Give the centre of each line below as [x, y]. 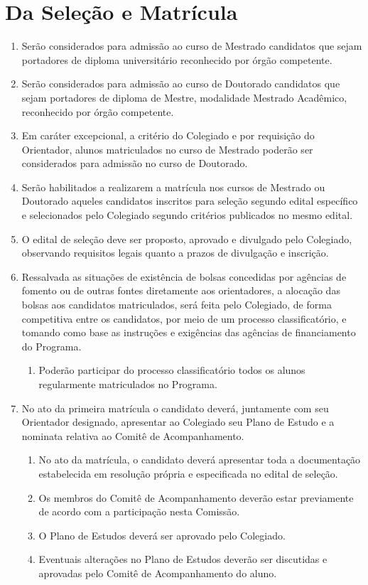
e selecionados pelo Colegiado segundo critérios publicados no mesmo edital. [187, 215]
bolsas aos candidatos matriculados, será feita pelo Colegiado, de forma [177, 305]
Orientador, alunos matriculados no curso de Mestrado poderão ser [167, 149]
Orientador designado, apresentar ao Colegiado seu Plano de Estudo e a [178, 422]
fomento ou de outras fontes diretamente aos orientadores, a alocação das [181, 290]
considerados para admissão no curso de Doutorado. [135, 163]
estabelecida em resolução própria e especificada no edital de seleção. [188, 473]
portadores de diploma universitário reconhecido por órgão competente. [177, 59]
